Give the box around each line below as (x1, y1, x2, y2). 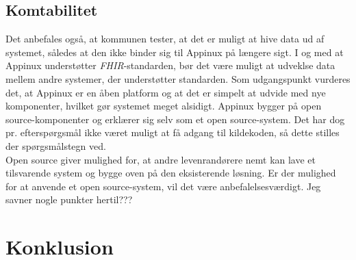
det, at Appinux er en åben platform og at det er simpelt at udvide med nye (5, 85, 326, 99)
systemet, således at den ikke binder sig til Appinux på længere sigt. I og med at (5, 44, 344, 59)
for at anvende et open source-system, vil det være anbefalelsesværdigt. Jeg (5, 179, 321, 193)
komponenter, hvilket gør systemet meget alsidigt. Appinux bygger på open (5, 99, 322, 113)
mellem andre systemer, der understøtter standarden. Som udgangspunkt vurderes (5, 71, 351, 86)
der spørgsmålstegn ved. (5, 138, 106, 153)
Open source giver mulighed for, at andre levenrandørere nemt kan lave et (5, 152, 316, 166)
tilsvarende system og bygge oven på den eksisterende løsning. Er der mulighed (5, 166, 336, 180)
